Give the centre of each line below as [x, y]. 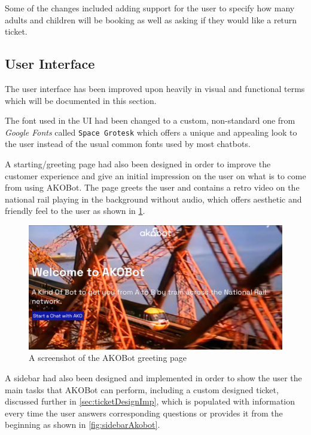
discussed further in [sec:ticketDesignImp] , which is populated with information [150, 401]
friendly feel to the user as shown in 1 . [75, 211]
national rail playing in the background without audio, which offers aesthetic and [153, 199]
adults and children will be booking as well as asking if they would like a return [151, 19]
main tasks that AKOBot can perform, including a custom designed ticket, [142, 389]
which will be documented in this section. [81, 100]
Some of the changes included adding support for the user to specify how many [150, 8]
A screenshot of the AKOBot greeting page [108, 358]
